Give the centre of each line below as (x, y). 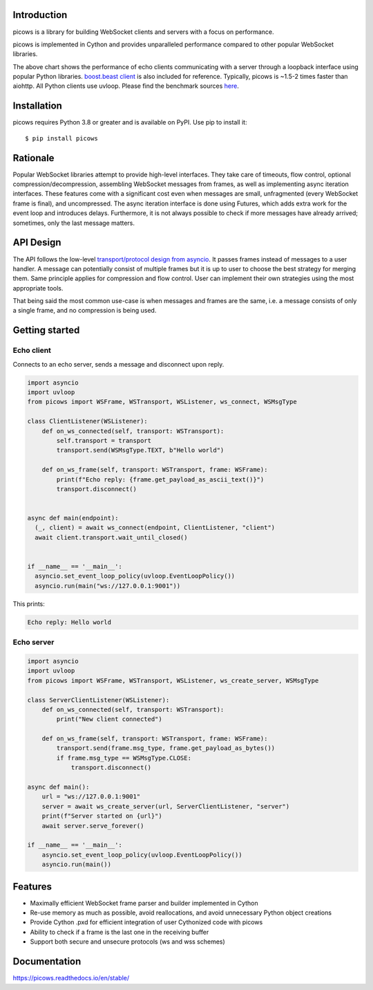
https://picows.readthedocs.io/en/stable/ (71, 978)
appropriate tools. (38, 288)
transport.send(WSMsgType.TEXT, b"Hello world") (140, 450)
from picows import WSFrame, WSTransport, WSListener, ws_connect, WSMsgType (162, 402)
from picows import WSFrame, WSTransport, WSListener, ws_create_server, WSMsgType (173, 680)
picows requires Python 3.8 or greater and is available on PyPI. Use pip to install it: (130, 122)
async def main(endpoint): (73, 518)
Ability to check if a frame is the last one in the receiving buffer (119, 932)
